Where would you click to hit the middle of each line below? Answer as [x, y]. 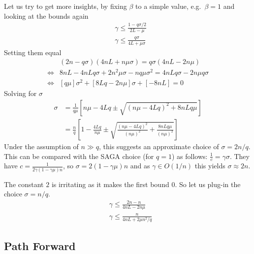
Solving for [20, 93]
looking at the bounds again [46, 16]
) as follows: [190, 156]
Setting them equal [33, 52]
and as [140, 166]
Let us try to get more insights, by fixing [65, 6]
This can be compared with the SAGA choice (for [79, 156]
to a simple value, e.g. [168, 6]
